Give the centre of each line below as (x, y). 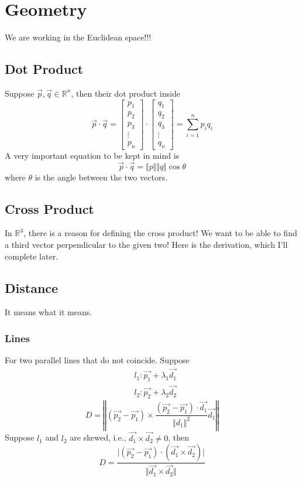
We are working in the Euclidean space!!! (78, 37)
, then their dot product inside (126, 93)
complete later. (32, 256)
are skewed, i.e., (98, 437)
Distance (32, 287)
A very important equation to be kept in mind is (92, 155)
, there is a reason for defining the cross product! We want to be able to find (160, 233)
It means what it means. (49, 312)
